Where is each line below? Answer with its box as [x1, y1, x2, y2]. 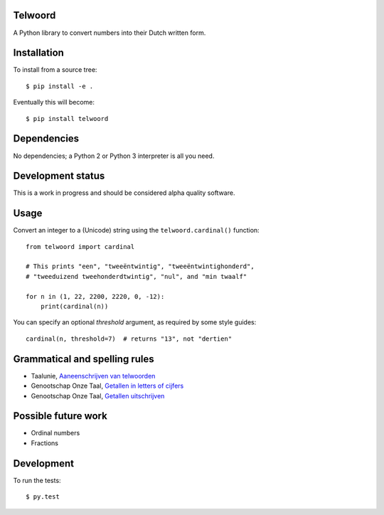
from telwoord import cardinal [26, 243, 135, 250]
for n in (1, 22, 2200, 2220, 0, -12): [26, 292, 165, 300]
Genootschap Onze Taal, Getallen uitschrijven [31, 391, 165, 400]
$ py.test [26, 493, 60, 501]
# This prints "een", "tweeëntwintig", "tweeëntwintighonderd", [26, 262, 255, 270]
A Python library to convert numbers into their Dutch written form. [13, 28, 206, 37]
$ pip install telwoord [26, 115, 109, 122]
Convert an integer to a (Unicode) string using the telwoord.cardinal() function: [13, 226, 260, 235]
